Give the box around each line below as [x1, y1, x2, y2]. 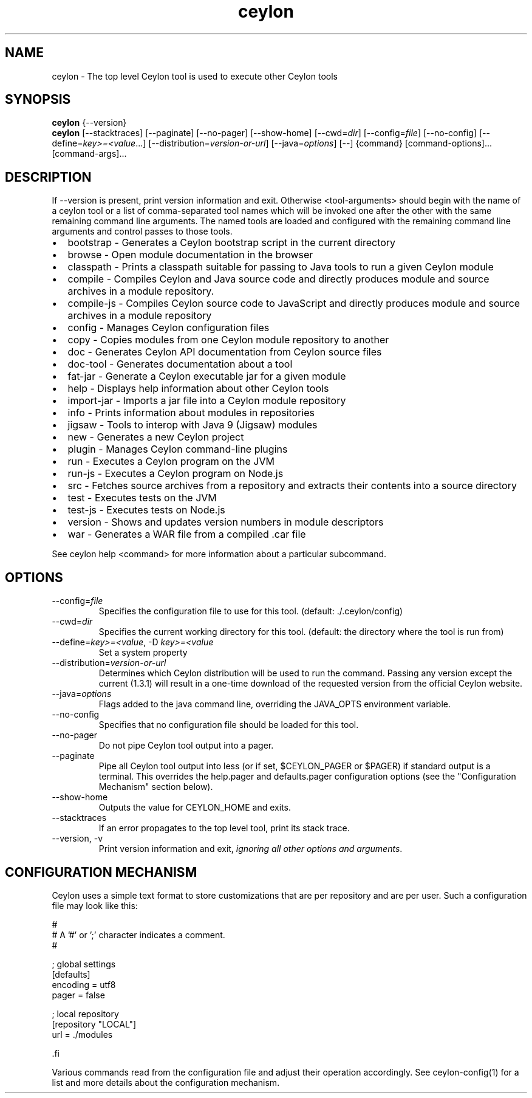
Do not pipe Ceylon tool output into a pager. [98, 740, 274, 751]
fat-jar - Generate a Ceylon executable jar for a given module [67, 370, 346, 383]
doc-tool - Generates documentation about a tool [67, 358, 293, 371]
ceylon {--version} [52, 117, 127, 128]
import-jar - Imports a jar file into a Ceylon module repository [67, 394, 346, 407]
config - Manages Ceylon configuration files [67, 321, 270, 334]
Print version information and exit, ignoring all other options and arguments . [98, 843, 403, 854]
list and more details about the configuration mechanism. [52, 1077, 280, 1088]
